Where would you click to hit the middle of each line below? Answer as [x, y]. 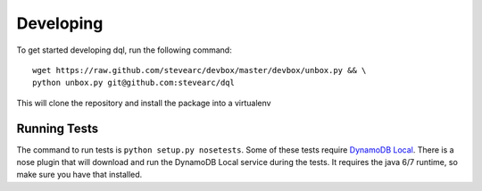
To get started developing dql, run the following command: [124, 50]
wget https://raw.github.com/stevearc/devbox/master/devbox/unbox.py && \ [199, 70]
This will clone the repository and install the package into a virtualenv [144, 103]
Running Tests [57, 128]
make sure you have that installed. [79, 175]
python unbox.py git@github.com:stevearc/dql [134, 83]
